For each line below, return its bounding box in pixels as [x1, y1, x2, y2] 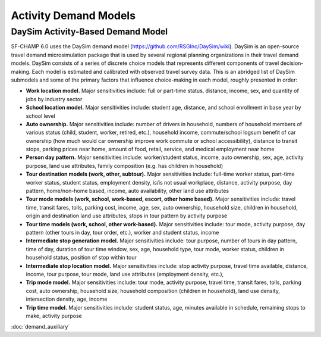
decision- [280, 60, 304, 67]
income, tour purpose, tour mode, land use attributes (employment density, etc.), [26, 270, 224, 277]
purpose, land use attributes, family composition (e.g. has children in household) [26, 162, 224, 169]
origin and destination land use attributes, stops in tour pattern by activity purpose [26, 212, 228, 220]
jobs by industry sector [26, 95, 83, 102]
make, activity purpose [26, 312, 83, 319]
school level [26, 112, 56, 119]
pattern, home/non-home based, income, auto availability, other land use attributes [26, 188, 229, 195]
